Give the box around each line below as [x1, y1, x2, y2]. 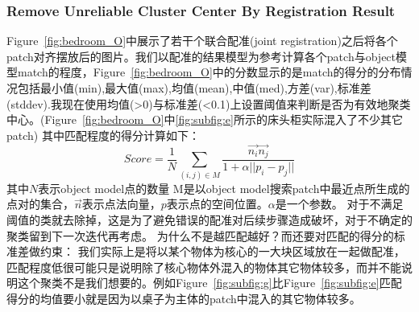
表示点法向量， [81, 195, 161, 212]
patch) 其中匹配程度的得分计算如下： [6, 126, 200, 143]
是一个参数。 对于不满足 [275, 195, 404, 212]
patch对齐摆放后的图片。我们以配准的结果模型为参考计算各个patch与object [6, 47, 396, 64]
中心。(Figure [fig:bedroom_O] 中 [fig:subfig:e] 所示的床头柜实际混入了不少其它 [6, 111, 403, 128]
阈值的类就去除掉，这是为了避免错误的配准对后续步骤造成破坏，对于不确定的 [6, 211, 413, 228]
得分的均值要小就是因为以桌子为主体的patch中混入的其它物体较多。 [6, 289, 361, 306]
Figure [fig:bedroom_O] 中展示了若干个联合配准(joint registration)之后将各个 [6, 32, 398, 49]
